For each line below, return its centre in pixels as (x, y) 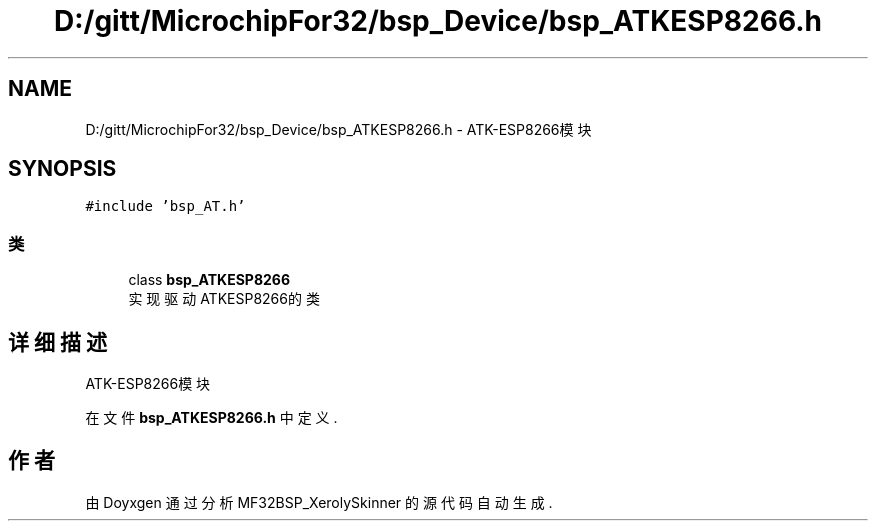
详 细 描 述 (57, 342)
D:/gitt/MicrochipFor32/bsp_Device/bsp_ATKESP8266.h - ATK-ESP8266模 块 (338, 129)
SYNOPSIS (62, 169)
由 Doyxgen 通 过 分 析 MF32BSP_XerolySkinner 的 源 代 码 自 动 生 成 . (319, 502)
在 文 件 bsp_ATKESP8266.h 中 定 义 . (211, 418)
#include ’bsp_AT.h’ (165, 206)
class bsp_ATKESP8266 (209, 280)
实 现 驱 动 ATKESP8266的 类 (224, 299)
